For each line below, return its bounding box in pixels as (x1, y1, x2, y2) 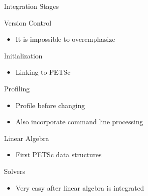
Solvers (4, 166, 25, 176)
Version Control (4, 17, 52, 28)
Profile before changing (15, 100, 85, 110)
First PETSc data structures (15, 149, 102, 160)
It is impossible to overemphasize (15, 34, 115, 44)
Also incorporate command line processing (15, 116, 143, 127)
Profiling (4, 83, 30, 93)
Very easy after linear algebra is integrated (15, 182, 144, 193)
